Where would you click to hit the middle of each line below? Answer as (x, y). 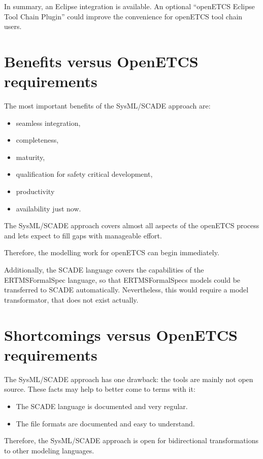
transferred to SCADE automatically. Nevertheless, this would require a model (126, 290)
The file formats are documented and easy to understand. (105, 423)
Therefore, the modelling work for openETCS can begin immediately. (112, 252)
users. (13, 26)
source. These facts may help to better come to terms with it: (100, 389)
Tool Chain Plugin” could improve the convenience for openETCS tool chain (123, 16)
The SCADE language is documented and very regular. (102, 406)
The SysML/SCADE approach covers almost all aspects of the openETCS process (132, 225)
